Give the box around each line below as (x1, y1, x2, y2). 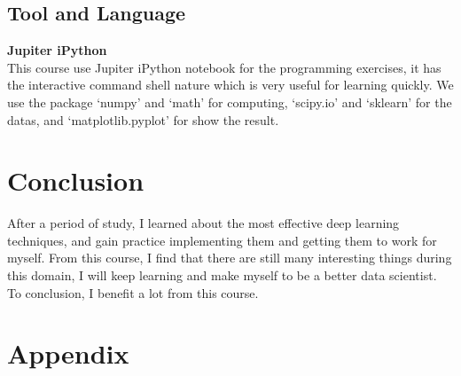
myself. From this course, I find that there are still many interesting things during (7, 248, 452, 267)
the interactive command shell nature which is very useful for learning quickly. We (7, 75, 454, 94)
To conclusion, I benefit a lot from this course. (7, 283, 259, 302)
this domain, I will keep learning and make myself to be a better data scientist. (7, 266, 437, 285)
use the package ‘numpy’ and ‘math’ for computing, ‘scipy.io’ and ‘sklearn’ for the (7, 92, 452, 111)
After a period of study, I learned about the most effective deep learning (7, 214, 400, 232)
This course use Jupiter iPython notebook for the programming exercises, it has (7, 58, 441, 76)
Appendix (7, 335, 129, 372)
